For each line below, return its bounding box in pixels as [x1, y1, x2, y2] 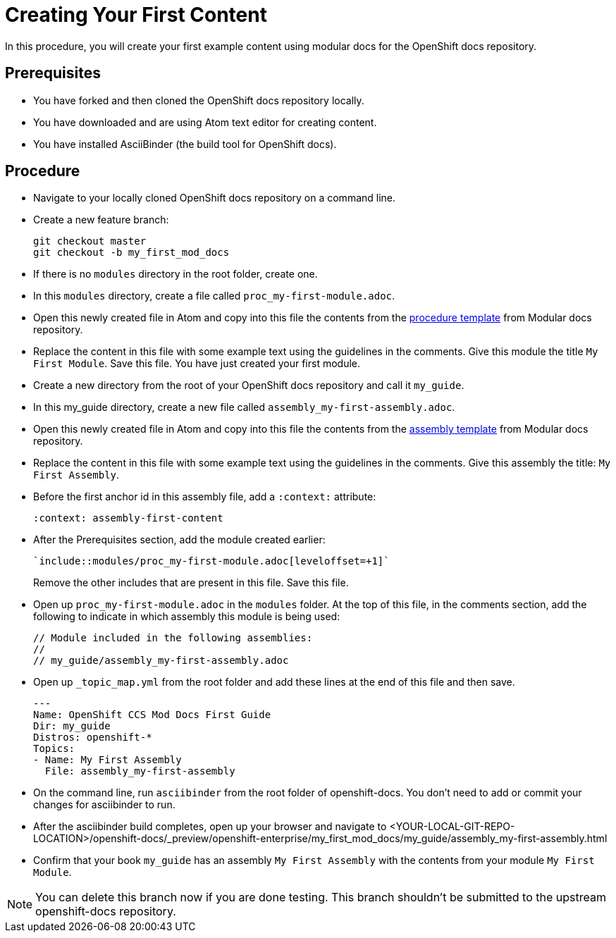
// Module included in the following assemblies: [33, 632, 313, 644]
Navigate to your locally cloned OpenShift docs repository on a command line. [33, 192, 396, 204]
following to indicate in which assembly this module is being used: [33, 610, 340, 623]
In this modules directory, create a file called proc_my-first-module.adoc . [33, 290, 395, 302]
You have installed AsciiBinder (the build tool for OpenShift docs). [33, 137, 337, 150]
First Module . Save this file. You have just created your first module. [33, 357, 361, 370]
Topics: [33, 743, 75, 755]
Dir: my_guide [33, 720, 111, 732]
